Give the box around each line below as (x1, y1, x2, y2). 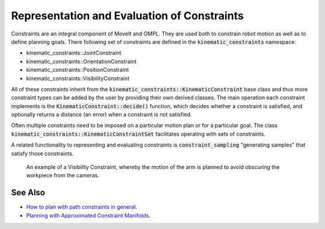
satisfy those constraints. (11, 150, 74, 157)
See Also (11, 188, 45, 198)
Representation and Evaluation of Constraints (11, 9, 244, 22)
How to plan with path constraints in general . (26, 203, 138, 210)
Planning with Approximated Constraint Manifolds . (26, 212, 150, 219)
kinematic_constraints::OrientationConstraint (26, 58, 137, 65)
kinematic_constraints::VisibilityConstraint (26, 75, 129, 82)
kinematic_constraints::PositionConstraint (26, 66, 129, 73)
